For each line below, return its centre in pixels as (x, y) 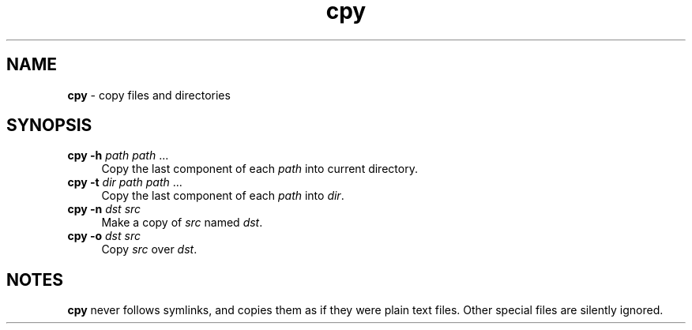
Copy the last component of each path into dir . (223, 196)
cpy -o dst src (104, 236)
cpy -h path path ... (118, 156)
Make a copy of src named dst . (182, 223)
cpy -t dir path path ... (125, 182)
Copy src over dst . (149, 249)
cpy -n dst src (104, 209)
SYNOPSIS (49, 126)
